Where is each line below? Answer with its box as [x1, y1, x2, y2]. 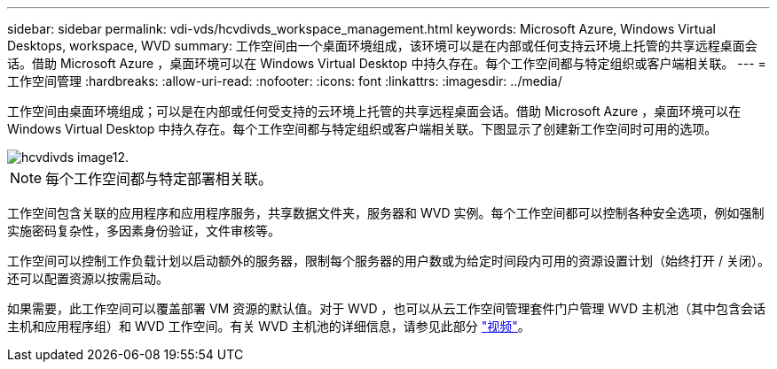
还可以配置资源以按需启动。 [7, 271, 169, 286]
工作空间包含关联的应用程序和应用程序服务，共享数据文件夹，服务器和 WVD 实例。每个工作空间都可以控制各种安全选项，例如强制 [7, 205, 765, 220]
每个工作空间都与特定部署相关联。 [45, 170, 273, 188]
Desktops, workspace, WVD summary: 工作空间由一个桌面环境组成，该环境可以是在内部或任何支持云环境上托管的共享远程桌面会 [7, 38, 757, 53]
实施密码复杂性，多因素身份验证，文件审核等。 [7, 223, 280, 238]
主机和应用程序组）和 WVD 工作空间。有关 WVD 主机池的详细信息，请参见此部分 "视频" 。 [7, 319, 530, 334]
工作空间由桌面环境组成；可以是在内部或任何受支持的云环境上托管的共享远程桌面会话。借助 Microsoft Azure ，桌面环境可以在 [7, 104, 742, 119]
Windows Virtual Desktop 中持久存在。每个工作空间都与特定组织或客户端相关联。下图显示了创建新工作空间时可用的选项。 [7, 121, 718, 136]
